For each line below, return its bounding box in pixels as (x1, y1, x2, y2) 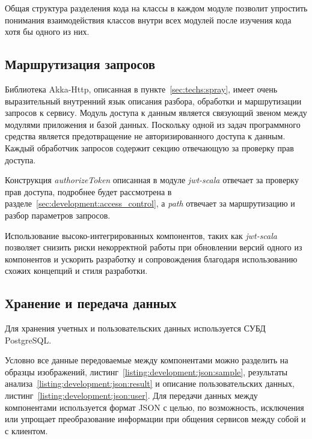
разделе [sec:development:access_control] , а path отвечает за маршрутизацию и (5, 197, 295, 210)
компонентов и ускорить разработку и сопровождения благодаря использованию (5, 252, 298, 265)
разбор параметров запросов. (5, 208, 111, 221)
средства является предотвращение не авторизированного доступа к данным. (5, 130, 286, 142)
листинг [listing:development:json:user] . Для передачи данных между (5, 389, 258, 402)
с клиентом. (5, 424, 48, 437)
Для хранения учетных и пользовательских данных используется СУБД (5, 322, 266, 335)
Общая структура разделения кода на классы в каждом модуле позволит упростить (5, 2, 308, 14)
